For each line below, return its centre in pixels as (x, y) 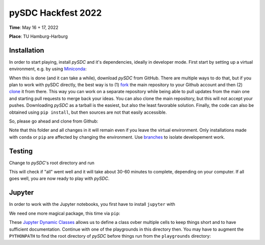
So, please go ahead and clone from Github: (53, 121)
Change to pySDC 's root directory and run (52, 163)
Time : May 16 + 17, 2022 (34, 27)
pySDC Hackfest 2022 (55, 13)
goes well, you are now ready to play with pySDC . (59, 178)
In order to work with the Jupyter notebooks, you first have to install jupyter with (92, 204)
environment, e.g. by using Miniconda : (48, 69)
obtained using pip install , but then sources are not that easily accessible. (88, 112)
